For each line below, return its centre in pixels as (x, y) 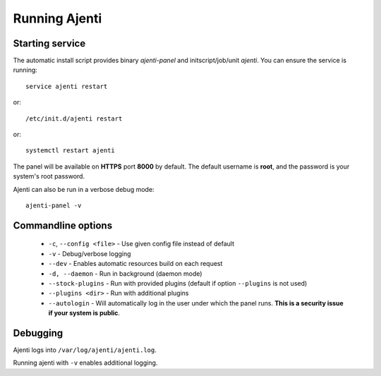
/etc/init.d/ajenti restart (74, 119)
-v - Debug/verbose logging (90, 253)
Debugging (38, 333)
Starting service (49, 43)
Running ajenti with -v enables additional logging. (85, 363)
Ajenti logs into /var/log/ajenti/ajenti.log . (85, 350)
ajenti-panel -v (54, 205)
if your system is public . (84, 313)
